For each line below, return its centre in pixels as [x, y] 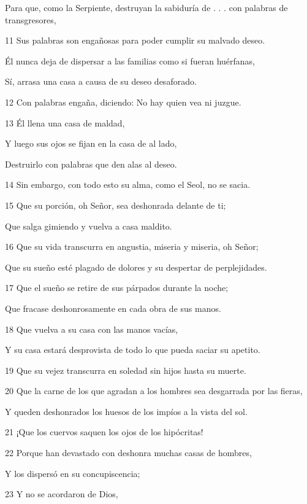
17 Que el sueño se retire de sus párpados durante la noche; [117, 288]
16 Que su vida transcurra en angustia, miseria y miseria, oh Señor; [132, 246]
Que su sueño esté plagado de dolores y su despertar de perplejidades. [136, 267]
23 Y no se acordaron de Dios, [62, 494]
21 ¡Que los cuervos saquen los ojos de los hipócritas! [104, 432]
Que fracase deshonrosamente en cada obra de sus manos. [113, 308]
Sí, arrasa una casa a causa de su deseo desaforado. [101, 81]
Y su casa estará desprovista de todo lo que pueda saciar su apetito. [133, 350]
